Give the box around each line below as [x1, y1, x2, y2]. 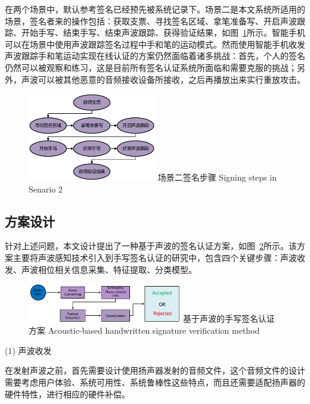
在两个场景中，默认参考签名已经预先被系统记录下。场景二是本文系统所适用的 [5, 3, 305, 15]
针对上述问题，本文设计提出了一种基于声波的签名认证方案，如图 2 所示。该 [5, 240, 297, 252]
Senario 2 [29, 182, 63, 195]
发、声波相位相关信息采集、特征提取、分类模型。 [5, 263, 197, 275]
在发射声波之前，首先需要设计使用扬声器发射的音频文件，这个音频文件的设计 [5, 364, 305, 377]
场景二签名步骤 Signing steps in [157, 171, 277, 184]
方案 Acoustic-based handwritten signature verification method [29, 324, 260, 337]
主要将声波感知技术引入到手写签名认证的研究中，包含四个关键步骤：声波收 [13, 251, 305, 263]
